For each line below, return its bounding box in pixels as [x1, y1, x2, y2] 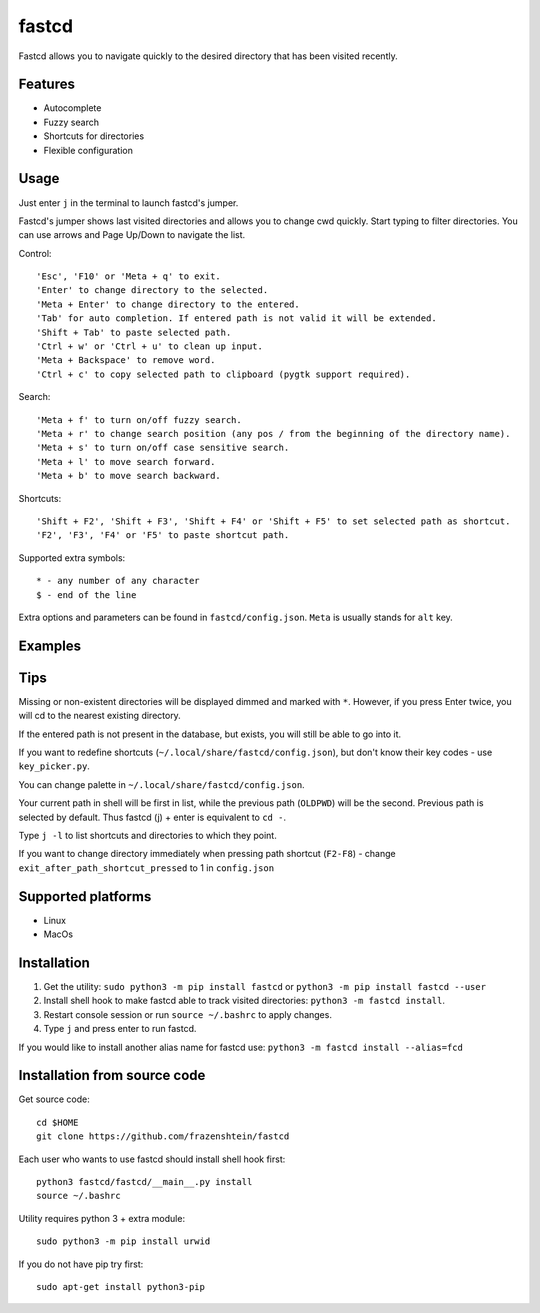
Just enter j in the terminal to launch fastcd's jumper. [18, 196, 239, 209]
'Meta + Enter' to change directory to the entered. [36, 298, 300, 310]
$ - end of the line [36, 589, 137, 600]
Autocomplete [43, 102, 102, 114]
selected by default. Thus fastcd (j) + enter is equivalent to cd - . [18, 811, 287, 823]
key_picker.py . [18, 760, 90, 772]
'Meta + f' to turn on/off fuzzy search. [36, 414, 242, 425]
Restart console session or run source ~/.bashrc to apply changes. [43, 1008, 332, 1020]
